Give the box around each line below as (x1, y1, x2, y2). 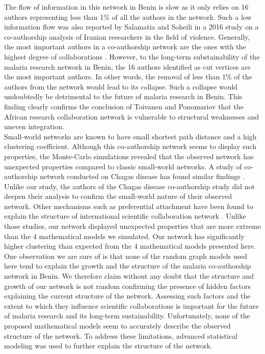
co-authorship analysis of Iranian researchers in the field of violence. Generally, (4, 31, 250, 42)
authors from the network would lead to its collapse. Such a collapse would (4, 81, 238, 92)
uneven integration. (4, 121, 64, 132)
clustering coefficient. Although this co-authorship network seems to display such (4, 141, 256, 152)
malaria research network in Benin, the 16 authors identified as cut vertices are (4, 61, 251, 72)
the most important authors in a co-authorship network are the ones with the (4, 41, 246, 52)
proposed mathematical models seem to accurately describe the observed (4, 320, 231, 331)
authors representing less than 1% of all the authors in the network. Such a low (4, 11, 252, 22)
